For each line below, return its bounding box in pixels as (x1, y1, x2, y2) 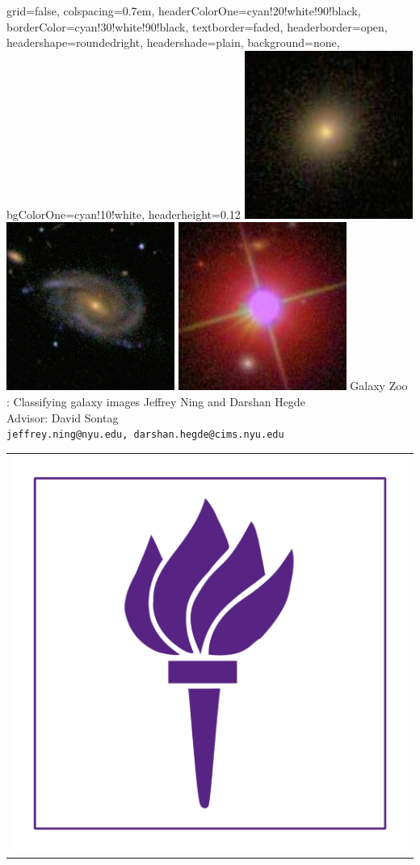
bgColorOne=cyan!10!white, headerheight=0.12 (6, 205, 241, 222)
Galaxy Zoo (350, 377, 408, 394)
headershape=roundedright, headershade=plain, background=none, (6, 34, 340, 51)
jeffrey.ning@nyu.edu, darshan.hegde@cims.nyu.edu (6, 429, 284, 441)
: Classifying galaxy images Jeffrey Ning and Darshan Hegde (6, 393, 305, 409)
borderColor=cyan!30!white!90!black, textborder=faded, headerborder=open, (6, 18, 388, 35)
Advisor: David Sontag (6, 409, 119, 426)
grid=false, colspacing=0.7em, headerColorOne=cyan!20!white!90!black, (6, 2, 361, 19)
